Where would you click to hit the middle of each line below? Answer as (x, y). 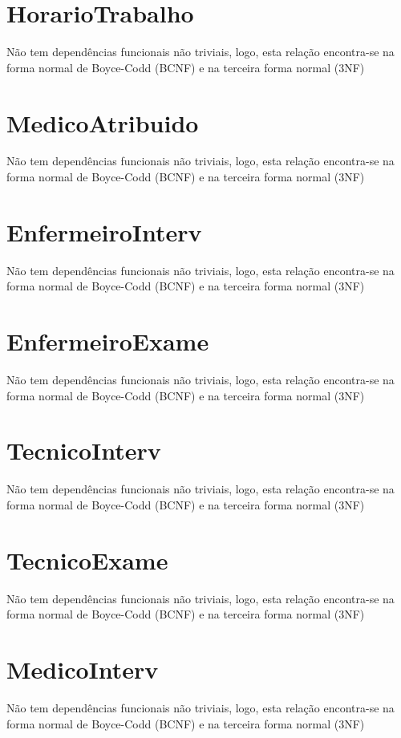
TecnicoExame (87, 560)
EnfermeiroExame (108, 341)
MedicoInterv (83, 669)
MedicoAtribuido (103, 122)
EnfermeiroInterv (104, 231)
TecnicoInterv (84, 450)
